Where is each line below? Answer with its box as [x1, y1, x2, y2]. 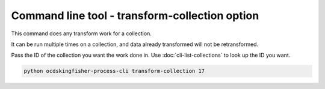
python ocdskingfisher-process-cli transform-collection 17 [23, 67, 205, 75]
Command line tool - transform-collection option [11, 9, 259, 22]
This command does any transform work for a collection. [11, 30, 152, 37]
